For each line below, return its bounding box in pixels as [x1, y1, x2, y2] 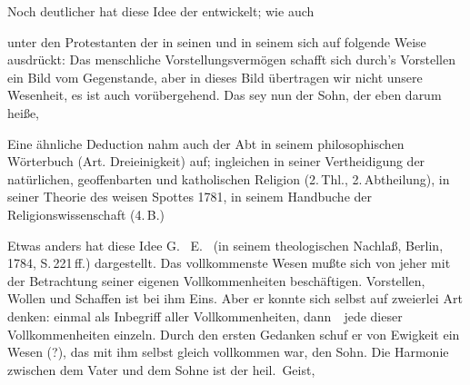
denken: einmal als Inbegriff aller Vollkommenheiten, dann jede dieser [7, 306, 403, 325]
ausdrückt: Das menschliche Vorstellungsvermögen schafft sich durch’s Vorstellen [7, 50, 455, 69]
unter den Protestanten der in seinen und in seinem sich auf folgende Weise [7, 32, 426, 51]
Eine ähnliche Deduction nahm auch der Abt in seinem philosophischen [7, 133, 405, 153]
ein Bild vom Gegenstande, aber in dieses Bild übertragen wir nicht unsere [7, 67, 423, 86]
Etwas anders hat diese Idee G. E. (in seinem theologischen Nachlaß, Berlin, [7, 235, 444, 254]
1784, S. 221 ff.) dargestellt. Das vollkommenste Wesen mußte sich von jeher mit [7, 253, 451, 272]
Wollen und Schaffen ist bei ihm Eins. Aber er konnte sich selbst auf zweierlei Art [7, 289, 463, 308]
